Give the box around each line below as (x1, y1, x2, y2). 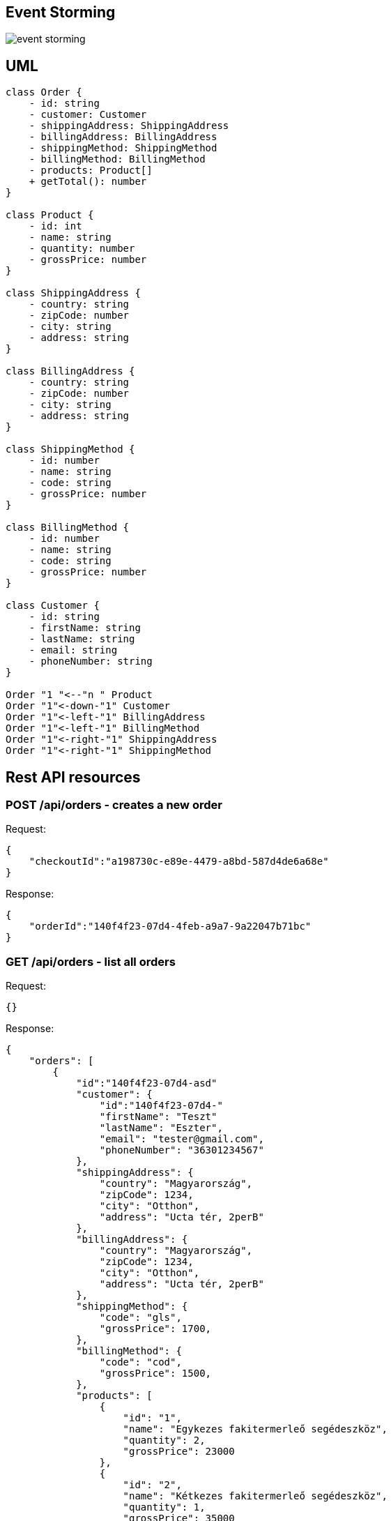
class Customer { (6, 600, 100, 612)
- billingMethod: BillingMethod (29, 153, 206, 165)
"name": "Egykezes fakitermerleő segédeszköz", (123, 1423, 388, 1435)
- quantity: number (29, 243, 135, 255)
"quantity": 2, (123, 1435, 206, 1446)
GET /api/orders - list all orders (6, 954, 176, 969)
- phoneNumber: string (29, 656, 153, 667)
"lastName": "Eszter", (99, 1122, 223, 1134)
